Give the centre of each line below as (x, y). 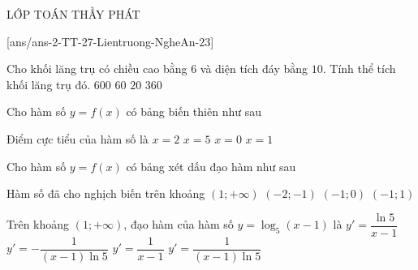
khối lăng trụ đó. (49, 84)
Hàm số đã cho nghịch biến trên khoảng (106, 193)
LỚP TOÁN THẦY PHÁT (73, 14)
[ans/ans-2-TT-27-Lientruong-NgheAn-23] (110, 41)
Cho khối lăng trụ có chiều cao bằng (97, 69)
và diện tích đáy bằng (254, 69)
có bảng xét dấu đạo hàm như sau (211, 166)
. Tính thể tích (359, 69)
